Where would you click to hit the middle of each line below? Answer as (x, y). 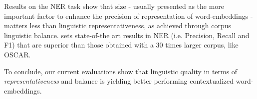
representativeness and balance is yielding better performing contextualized (119, 81)
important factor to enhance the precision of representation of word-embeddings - (128, 16)
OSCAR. (17, 54)
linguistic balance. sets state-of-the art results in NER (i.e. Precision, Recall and (127, 35)
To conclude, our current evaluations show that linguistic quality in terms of (121, 71)
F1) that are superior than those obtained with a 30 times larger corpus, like (121, 45)
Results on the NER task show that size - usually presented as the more (114, 6)
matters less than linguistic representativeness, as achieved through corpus (118, 25)
